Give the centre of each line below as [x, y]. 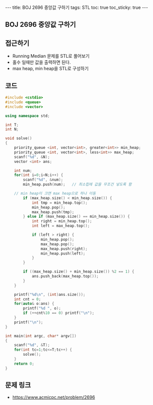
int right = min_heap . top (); [62, 221]
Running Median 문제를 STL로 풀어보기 [51, 56]
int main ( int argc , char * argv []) [41, 336]
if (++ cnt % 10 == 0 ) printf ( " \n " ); [59, 313]
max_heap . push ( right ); [64, 249]
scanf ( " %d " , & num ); [43, 180]
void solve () [19, 138]
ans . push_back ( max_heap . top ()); [65, 276]
